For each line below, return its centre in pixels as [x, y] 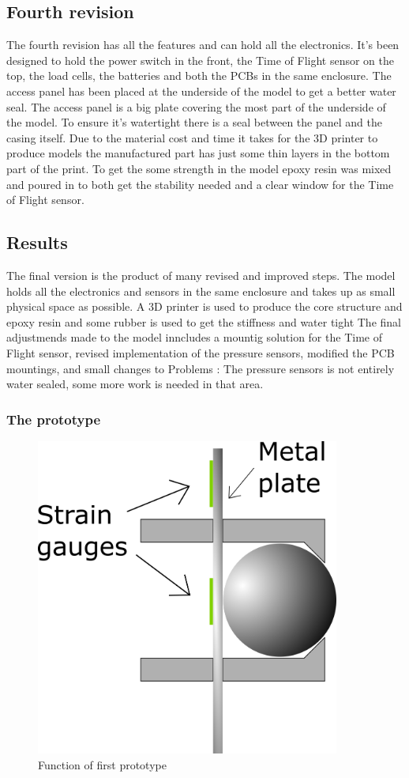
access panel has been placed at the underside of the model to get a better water [201, 91]
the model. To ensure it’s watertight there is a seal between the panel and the [194, 122]
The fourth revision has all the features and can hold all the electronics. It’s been [203, 45]
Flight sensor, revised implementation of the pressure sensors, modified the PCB [201, 352]
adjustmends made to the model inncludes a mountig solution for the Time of [194, 337]
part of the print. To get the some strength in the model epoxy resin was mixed [199, 168]
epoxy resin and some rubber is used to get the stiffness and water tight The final [204, 321]
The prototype [54, 419]
